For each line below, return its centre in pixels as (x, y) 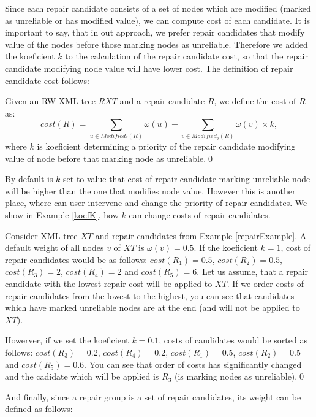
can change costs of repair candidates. (200, 215)
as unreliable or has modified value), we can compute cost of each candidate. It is (158, 20)
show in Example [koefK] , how (62, 215)
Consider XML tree (41, 235)
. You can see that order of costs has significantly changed (193, 364)
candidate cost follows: (47, 80)
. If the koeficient (226, 247)
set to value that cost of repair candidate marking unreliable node (187, 179)
